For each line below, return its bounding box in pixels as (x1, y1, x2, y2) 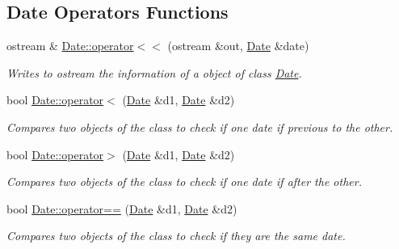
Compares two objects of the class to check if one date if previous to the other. (6, 118, 393, 135)
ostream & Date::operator (6, 37, 134, 54)
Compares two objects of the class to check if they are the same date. (6, 227, 346, 244)
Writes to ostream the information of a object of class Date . (6, 64, 302, 81)
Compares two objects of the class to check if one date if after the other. (6, 173, 362, 190)
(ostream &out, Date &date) (167, 37, 309, 54)
